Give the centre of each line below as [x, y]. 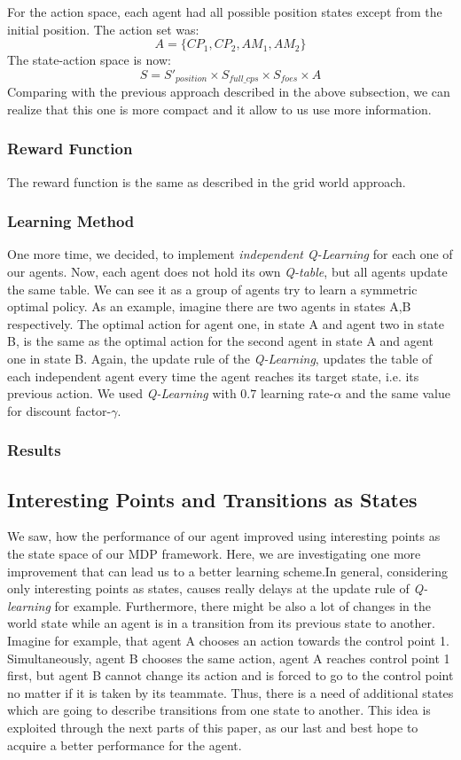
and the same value [398, 393]
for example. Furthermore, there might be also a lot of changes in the [242, 605]
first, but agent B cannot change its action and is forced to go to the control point [230, 675]
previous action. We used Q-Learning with [122, 393]
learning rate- [297, 393]
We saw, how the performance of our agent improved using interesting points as [224, 536]
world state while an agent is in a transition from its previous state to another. [221, 623]
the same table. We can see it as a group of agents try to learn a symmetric [212, 289]
